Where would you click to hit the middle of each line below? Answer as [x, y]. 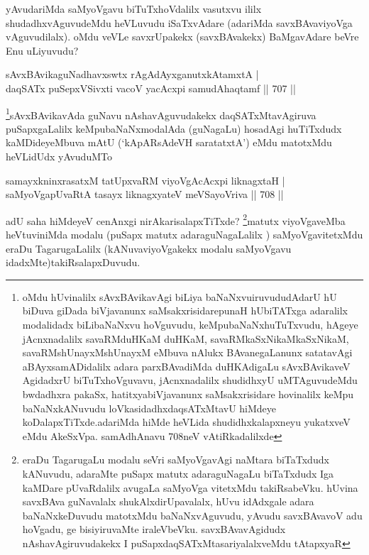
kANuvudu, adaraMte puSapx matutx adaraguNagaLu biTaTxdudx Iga [178, 473]
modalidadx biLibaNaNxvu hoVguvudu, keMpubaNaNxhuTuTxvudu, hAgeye [190, 324]
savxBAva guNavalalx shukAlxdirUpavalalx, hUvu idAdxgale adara [168, 501]
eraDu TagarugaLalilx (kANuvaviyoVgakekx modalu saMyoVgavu [149, 248]
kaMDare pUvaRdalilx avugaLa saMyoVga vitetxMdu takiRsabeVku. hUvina [190, 487]
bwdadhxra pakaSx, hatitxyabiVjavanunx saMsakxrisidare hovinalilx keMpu [188, 394]
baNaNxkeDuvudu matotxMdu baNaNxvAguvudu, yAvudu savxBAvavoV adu [192, 515]
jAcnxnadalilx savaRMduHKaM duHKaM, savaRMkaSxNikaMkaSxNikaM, [186, 338]
